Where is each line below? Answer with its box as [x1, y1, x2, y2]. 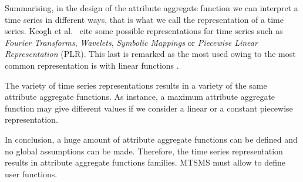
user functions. [5, 167, 58, 180]
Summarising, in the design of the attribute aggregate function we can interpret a [5, 2, 298, 14]
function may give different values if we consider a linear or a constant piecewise [5, 102, 293, 114]
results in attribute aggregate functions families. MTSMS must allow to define [5, 156, 286, 168]
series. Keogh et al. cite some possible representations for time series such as [5, 25, 283, 37]
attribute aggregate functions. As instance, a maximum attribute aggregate [5, 90, 275, 103]
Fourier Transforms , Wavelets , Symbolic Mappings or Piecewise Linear [5, 36, 258, 48]
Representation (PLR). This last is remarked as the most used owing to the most [5, 48, 296, 60]
